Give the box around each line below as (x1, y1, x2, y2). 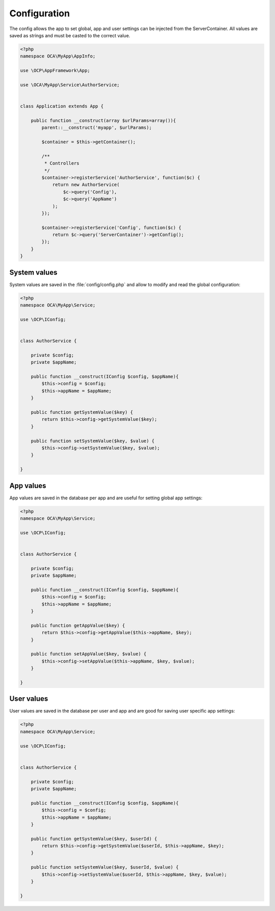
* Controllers (44, 161, 80, 166)
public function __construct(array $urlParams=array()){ (31, 117, 176, 123)
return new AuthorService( (52, 182, 120, 188)
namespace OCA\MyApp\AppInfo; (20, 54, 96, 59)
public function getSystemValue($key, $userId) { (31, 836, 157, 842)
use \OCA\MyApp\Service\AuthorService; (20, 82, 120, 88)
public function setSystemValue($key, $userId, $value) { (31, 865, 179, 870)
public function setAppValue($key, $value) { (31, 651, 147, 657)
